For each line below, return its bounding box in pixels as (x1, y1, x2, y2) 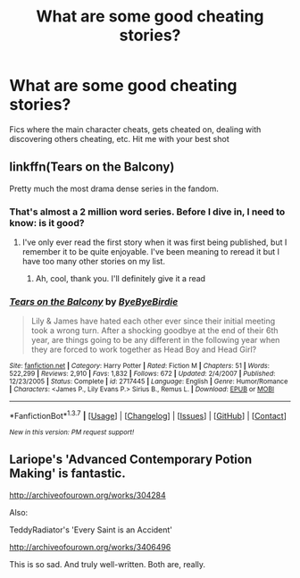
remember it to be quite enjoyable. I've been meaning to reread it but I (21, 247, 279, 257)
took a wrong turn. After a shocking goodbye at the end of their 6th (30, 325, 279, 336)
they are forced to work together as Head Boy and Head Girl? (30, 344, 257, 355)
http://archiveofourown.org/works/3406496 (9, 541, 171, 552)
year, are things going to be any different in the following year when (30, 335, 280, 346)
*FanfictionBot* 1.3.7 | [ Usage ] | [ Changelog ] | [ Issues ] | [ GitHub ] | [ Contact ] (9, 409, 287, 421)
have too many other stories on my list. (21, 256, 165, 267)
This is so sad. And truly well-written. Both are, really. (9, 558, 206, 569)
